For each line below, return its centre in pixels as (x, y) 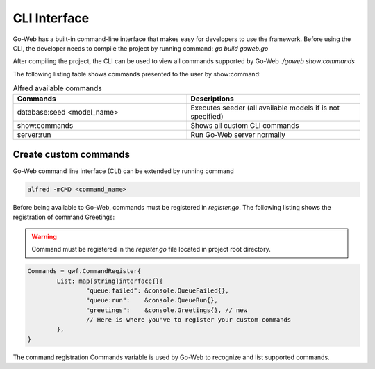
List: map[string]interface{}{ (110, 281)
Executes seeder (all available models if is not (265, 108)
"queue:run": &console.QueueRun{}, (152, 300)
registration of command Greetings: (64, 217)
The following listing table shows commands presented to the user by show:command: (137, 74)
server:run (34, 135)
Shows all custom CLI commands (245, 126)
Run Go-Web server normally (238, 135)
